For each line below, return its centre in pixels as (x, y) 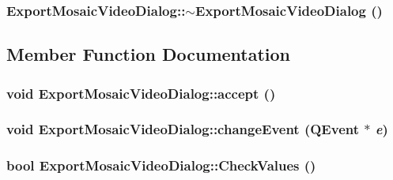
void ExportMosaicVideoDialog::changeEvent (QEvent (183, 129)
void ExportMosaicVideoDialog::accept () (141, 93)
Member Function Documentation (149, 54)
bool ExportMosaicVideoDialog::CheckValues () (161, 165)
